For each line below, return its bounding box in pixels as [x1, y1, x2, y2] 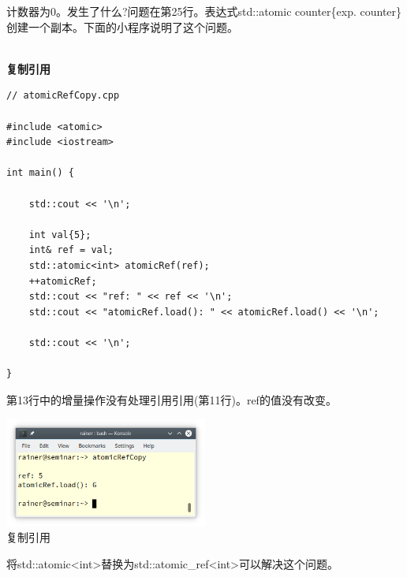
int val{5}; [28, 229, 91, 240]
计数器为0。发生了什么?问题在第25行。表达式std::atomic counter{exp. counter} [6, 3, 402, 19]
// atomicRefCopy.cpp [6, 90, 120, 102]
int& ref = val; [28, 244, 114, 256]
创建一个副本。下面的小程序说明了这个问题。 [6, 18, 238, 35]
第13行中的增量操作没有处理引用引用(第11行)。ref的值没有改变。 [6, 391, 337, 408]
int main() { [6, 167, 74, 179]
